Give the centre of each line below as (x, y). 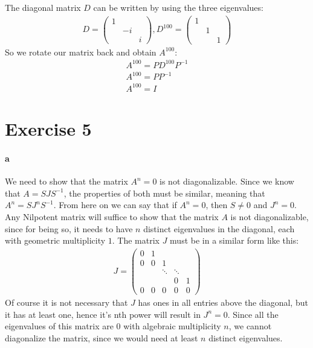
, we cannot (250, 326)
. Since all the (253, 314)
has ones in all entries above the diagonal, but (223, 302)
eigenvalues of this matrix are (59, 326)
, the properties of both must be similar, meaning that (164, 193)
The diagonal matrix (43, 7)
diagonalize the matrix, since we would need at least (102, 337)
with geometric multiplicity (55, 240)
